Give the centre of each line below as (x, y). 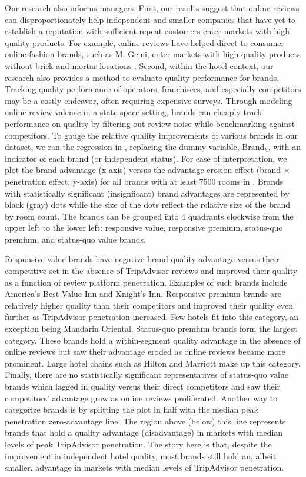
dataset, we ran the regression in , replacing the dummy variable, (122, 147)
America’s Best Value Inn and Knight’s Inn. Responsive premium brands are (143, 294)
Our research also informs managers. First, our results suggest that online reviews (152, 8)
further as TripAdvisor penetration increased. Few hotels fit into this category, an (152, 317)
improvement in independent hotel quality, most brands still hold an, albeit (141, 455)
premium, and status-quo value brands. (75, 239)
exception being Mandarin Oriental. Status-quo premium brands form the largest (151, 329)
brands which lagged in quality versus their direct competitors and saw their (143, 386)
